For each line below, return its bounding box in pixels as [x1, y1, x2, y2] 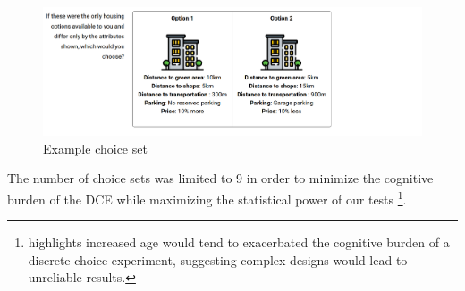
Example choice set [43, 138, 148, 157]
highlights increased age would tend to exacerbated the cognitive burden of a [28, 233, 450, 252]
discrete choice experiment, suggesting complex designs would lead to [28, 250, 408, 269]
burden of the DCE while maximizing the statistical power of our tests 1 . [7, 187, 407, 208]
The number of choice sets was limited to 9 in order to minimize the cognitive [7, 169, 434, 187]
